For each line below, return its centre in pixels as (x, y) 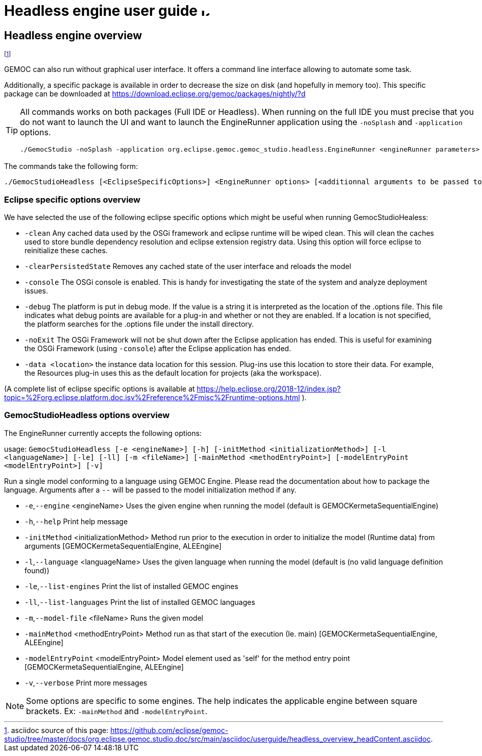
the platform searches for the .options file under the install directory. (139, 324)
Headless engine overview (73, 35)
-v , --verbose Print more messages (86, 682)
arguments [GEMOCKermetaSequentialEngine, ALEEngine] (123, 546)
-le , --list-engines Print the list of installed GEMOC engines (131, 586)
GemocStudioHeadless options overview (87, 415)
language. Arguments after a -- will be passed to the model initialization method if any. (150, 490)
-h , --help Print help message (76, 521)
